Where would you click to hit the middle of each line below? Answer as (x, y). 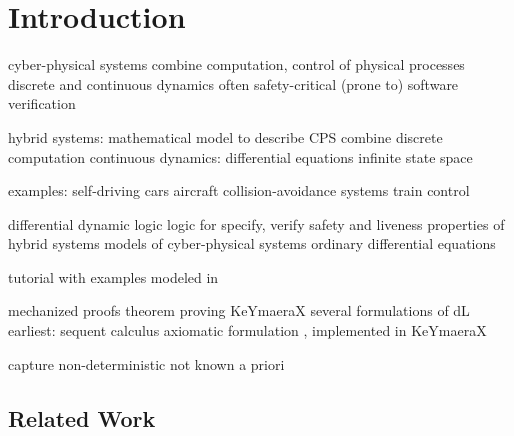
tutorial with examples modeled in (113, 276)
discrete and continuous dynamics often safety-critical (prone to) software (233, 83)
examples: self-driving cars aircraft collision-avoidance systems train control (239, 190)
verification (42, 103)
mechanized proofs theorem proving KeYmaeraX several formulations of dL (239, 310)
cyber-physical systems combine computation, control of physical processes (236, 64)
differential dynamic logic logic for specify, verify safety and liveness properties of (256, 223)
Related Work (82, 417)
